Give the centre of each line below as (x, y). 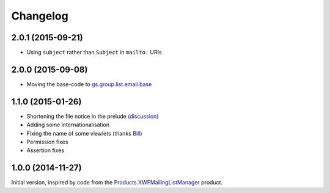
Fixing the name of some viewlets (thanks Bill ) (85, 133)
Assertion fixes (46, 150)
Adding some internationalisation (68, 125)
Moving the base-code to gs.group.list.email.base (89, 84)
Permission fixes (47, 142)
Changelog (40, 16)
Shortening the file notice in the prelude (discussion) (93, 116)
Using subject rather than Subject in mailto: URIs (94, 53)
